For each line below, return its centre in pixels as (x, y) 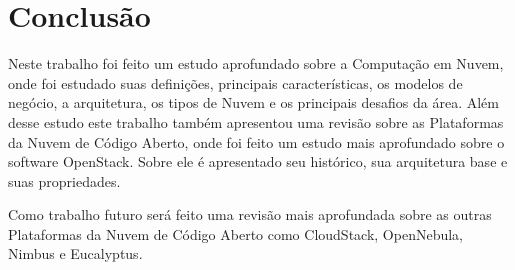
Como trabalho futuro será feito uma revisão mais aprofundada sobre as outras (250, 214)
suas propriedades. (64, 180)
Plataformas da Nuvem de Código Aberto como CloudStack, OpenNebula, (235, 233)
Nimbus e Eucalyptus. (75, 253)
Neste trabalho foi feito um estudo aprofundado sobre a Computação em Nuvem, (256, 63)
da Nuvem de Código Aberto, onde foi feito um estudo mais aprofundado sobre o (256, 141)
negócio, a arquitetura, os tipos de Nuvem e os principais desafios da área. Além (253, 102)
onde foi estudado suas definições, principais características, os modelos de (235, 82)
